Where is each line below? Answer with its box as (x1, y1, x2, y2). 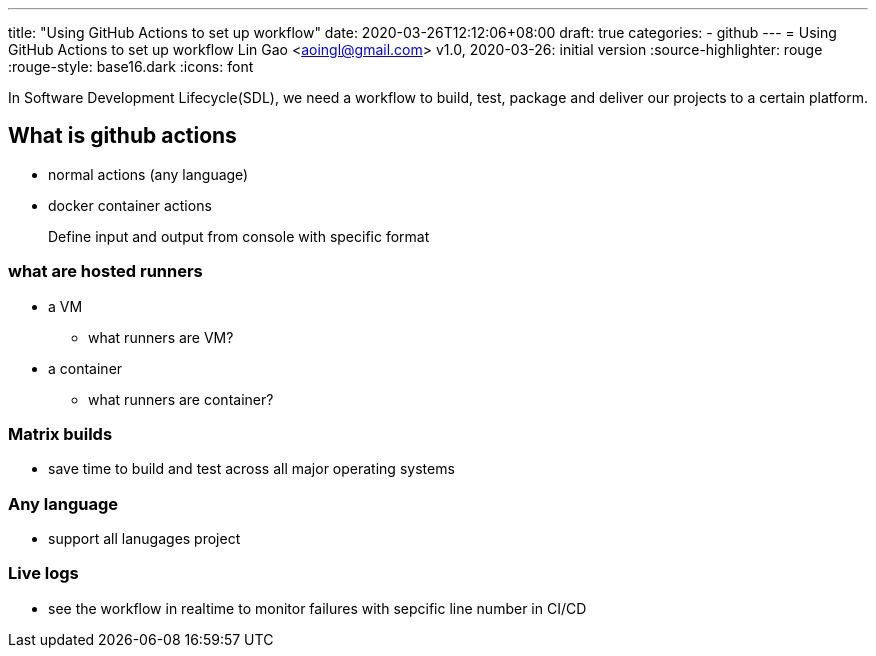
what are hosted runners (8, 261, 203, 282)
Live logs (8, 563, 79, 584)
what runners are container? (88, 390, 274, 408)
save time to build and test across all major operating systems (48, 460, 455, 478)
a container (48, 359, 123, 377)
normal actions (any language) (48, 165, 249, 183)
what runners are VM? (88, 328, 234, 346)
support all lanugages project (48, 530, 241, 548)
